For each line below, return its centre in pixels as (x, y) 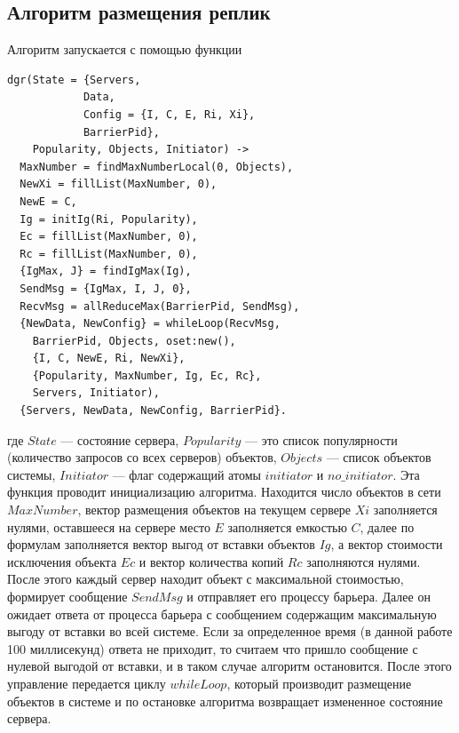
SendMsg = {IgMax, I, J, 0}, (106, 288)
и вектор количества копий (211, 561)
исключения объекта (62, 561)
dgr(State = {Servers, (74, 80)
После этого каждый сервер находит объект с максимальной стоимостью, (206, 579)
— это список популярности (321, 439)
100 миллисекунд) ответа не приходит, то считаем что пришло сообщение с (213, 648)
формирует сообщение (67, 597)
